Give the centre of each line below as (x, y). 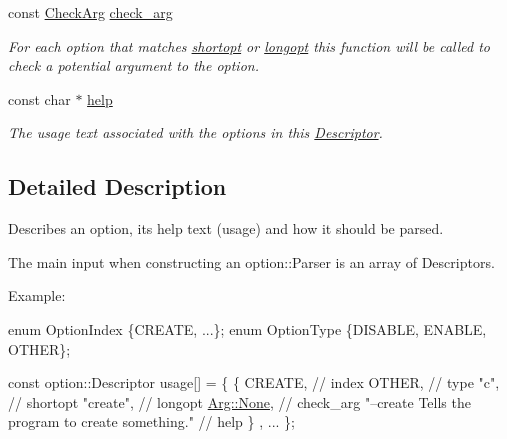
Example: (37, 295)
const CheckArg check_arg (90, 12)
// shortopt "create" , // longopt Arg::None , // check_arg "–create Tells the (239, 401)
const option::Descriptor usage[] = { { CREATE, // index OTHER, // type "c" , (254, 382)
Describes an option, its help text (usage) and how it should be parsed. (226, 228)
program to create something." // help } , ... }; (151, 421)
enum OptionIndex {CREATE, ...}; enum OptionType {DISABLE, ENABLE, (247, 328)
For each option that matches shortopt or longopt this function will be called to (249, 45)
